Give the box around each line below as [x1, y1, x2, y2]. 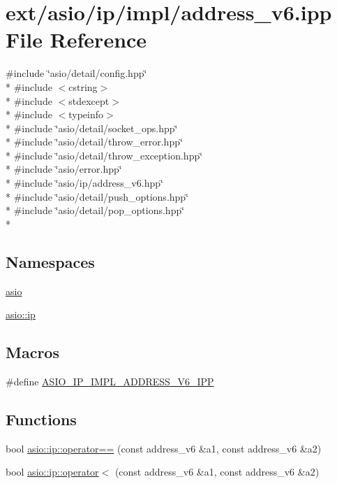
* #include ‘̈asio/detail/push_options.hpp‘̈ [6, 189, 189, 204]
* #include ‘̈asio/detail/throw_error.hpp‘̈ [6, 134, 183, 149]
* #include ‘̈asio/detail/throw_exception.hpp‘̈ [6, 148, 203, 162]
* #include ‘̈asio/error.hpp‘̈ [6, 162, 122, 176]
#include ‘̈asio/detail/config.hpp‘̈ [6, 66, 147, 80]
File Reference [6, 25, 147, 54]
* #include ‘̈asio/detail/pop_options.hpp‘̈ [6, 203, 185, 218]
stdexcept [68, 93, 110, 108]
